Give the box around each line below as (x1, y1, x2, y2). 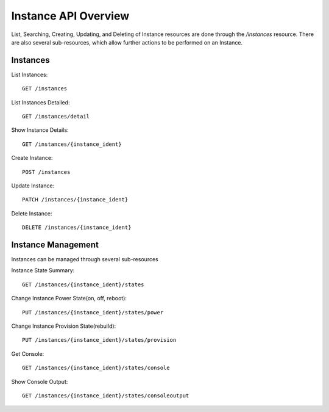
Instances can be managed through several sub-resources (11, 256, 158, 263)
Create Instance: (11, 154, 53, 162)
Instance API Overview (11, 9, 130, 23)
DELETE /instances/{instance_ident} (22, 224, 132, 231)
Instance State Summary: (11, 267, 75, 274)
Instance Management (11, 239, 99, 250)
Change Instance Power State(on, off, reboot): (11, 295, 127, 302)
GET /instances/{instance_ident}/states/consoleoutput (22, 392, 189, 399)
